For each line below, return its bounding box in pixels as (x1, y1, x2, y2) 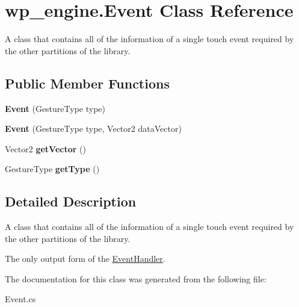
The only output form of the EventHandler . (5, 252, 165, 265)
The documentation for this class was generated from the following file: (5, 272, 267, 285)
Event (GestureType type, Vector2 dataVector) (5, 122, 182, 135)
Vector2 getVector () (5, 142, 86, 155)
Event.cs (5, 293, 36, 305)
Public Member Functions (5, 73, 170, 92)
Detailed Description (5, 192, 137, 211)
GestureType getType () (5, 163, 100, 175)
